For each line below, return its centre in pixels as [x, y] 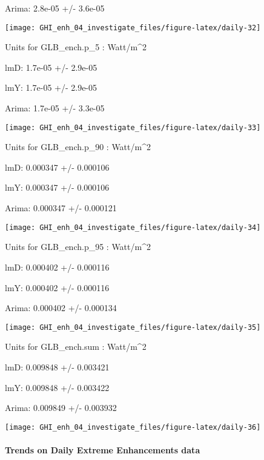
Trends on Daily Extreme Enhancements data [103, 449]
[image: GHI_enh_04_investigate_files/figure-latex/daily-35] [133, 327]
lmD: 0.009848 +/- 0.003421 [57, 366]
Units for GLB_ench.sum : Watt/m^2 [76, 347]
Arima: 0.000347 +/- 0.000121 [61, 208]
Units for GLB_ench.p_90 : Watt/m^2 [78, 147]
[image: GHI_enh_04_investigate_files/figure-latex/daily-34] [133, 227]
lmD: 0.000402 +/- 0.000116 [57, 267]
